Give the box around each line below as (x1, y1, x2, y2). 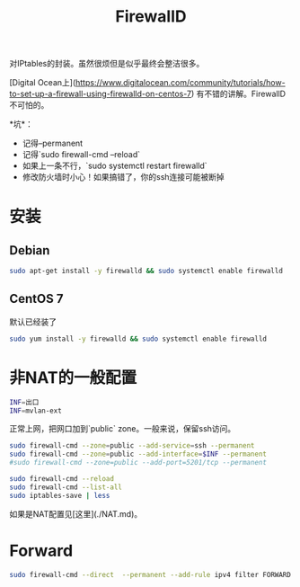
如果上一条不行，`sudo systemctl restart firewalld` (22, 160, 208, 172)
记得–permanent (22, 138, 84, 149)
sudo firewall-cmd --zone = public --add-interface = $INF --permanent (9, 449, 268, 459)
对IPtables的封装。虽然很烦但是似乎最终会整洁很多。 (9, 58, 205, 69)
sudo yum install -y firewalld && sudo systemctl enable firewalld (9, 334, 268, 343)
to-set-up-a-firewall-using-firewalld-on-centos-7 (9, 88, 192, 100)
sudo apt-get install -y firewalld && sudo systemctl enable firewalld (9, 267, 283, 276)
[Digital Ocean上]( (9, 77, 76, 88)
